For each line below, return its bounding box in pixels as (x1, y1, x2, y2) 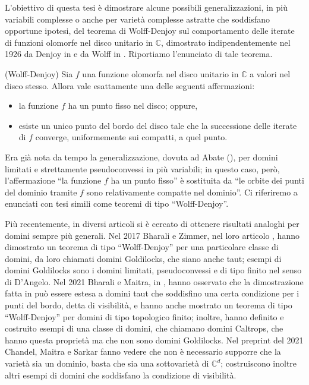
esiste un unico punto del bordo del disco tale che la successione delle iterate (18, 119, 297, 131)
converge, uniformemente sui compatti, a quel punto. (35, 131, 228, 143)
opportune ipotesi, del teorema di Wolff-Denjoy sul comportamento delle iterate (5, 24, 295, 37)
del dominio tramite (5, 185, 77, 198)
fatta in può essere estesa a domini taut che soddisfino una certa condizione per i (5, 287, 299, 299)
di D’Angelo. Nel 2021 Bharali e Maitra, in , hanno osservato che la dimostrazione (5, 275, 304, 288)
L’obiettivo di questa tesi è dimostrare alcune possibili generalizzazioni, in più (5, 1, 288, 13)
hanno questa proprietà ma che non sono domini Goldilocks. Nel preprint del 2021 (5, 333, 304, 346)
